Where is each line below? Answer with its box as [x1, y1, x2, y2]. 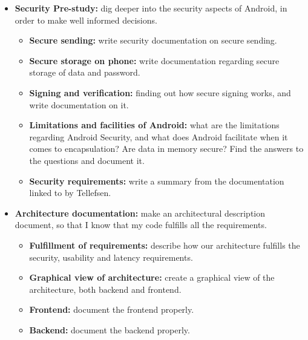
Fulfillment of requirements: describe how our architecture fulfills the [29, 238, 300, 251]
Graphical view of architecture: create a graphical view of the [29, 271, 275, 284]
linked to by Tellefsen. [29, 186, 111, 199]
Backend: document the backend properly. [29, 323, 190, 336]
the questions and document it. [29, 154, 145, 166]
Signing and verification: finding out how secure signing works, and [29, 86, 291, 99]
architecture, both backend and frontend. [29, 283, 182, 295]
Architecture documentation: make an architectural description [15, 206, 266, 219]
